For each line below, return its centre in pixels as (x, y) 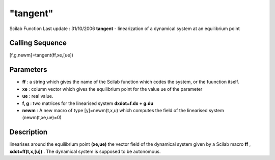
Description (29, 132)
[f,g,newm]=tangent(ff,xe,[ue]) (42, 55)
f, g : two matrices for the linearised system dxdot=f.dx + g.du (88, 103)
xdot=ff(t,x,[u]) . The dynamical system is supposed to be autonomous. (85, 151)
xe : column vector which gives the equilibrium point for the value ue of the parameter (112, 89)
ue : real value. (38, 96)
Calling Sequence (38, 43)
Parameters (28, 70)
